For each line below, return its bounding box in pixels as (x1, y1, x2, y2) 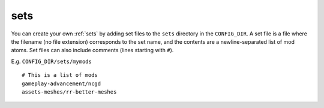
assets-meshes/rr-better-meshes (22, 88, 117, 95)
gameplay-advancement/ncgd (22, 80, 101, 87)
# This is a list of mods (22, 72, 98, 79)
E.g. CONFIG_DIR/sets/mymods (11, 58, 92, 65)
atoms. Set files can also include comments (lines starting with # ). (11, 47, 174, 54)
